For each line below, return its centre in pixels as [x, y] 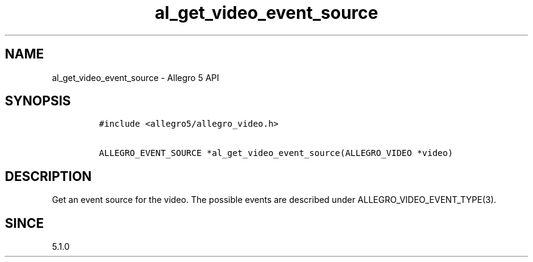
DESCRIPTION [48, 176]
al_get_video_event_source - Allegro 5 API [136, 77]
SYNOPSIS [38, 101]
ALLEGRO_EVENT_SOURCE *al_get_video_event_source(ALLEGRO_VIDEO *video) [276, 153]
